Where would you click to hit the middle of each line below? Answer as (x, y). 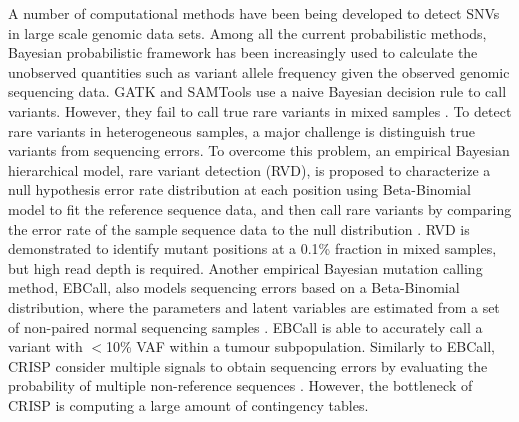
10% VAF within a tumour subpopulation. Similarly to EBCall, (300, 346)
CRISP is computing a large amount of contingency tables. (188, 404)
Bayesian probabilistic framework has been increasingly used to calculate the (243, 52)
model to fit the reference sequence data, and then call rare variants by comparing (260, 208)
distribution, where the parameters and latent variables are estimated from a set (254, 306)
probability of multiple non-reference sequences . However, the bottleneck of (240, 385)
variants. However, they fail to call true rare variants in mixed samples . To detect (260, 110)
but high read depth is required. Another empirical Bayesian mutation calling (245, 267)
